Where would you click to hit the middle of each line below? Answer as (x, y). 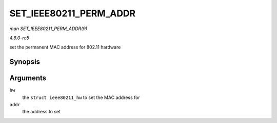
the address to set (42, 112)
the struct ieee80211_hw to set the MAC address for (81, 97)
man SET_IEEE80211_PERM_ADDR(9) (48, 29)
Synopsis (25, 62)
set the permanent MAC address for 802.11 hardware (65, 47)
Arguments (28, 78)
